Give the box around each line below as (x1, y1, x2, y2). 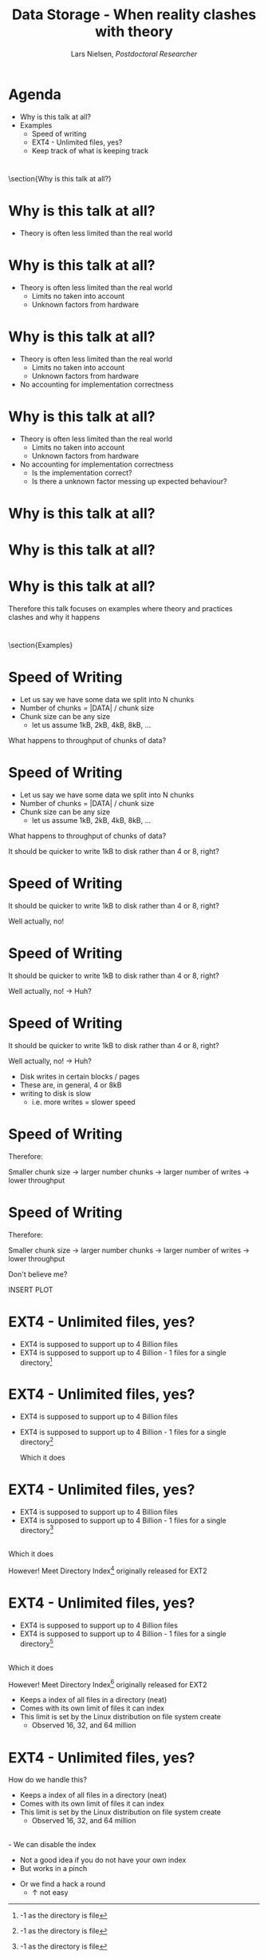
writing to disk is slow (19, 1088, 92, 1098)
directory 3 (19, 1524, 54, 1535)
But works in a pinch (19, 1864, 88, 1874)
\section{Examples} (8, 641, 73, 650)
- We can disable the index (8, 1840, 97, 1850)
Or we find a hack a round (19, 1879, 106, 1889)
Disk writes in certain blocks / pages (19, 1071, 140, 1081)
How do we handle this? (8, 1775, 88, 1785)
